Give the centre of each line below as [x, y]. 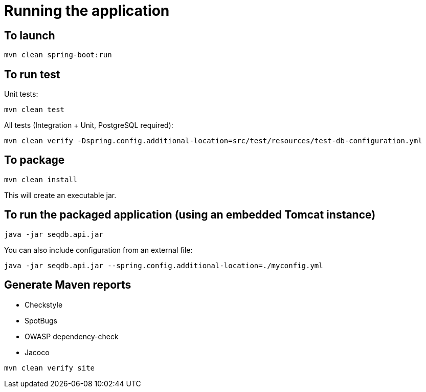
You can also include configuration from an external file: [98, 250]
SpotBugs [41, 320]
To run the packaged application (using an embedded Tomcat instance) [190, 215]
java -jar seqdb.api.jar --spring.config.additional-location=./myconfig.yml [164, 265]
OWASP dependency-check [72, 336]
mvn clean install [41, 179]
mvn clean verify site [50, 368]
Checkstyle [44, 304]
